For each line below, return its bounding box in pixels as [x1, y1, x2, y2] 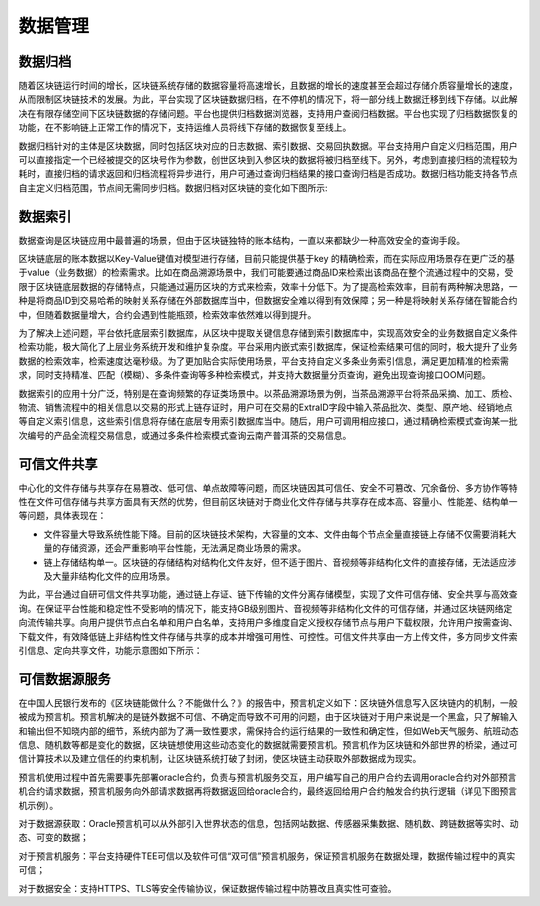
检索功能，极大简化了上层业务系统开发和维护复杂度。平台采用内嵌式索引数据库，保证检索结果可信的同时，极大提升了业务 [18, 341, 518, 353]
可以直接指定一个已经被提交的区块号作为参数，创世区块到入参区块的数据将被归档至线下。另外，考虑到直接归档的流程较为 [18, 154, 518, 166]
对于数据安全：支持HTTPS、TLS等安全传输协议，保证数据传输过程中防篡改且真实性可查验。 [18, 882, 397, 894]
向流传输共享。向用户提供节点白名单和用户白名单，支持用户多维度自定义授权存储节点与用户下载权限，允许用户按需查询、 [18, 616, 518, 629]
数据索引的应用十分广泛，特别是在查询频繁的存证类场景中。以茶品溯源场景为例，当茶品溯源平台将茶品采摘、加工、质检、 [18, 387, 518, 399]
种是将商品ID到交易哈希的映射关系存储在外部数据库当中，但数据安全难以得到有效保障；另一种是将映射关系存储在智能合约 [18, 295, 518, 307]
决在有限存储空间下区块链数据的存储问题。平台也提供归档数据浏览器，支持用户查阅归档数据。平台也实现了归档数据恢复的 [18, 107, 518, 119]
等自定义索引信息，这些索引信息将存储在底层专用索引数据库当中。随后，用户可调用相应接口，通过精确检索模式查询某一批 [18, 415, 518, 427]
